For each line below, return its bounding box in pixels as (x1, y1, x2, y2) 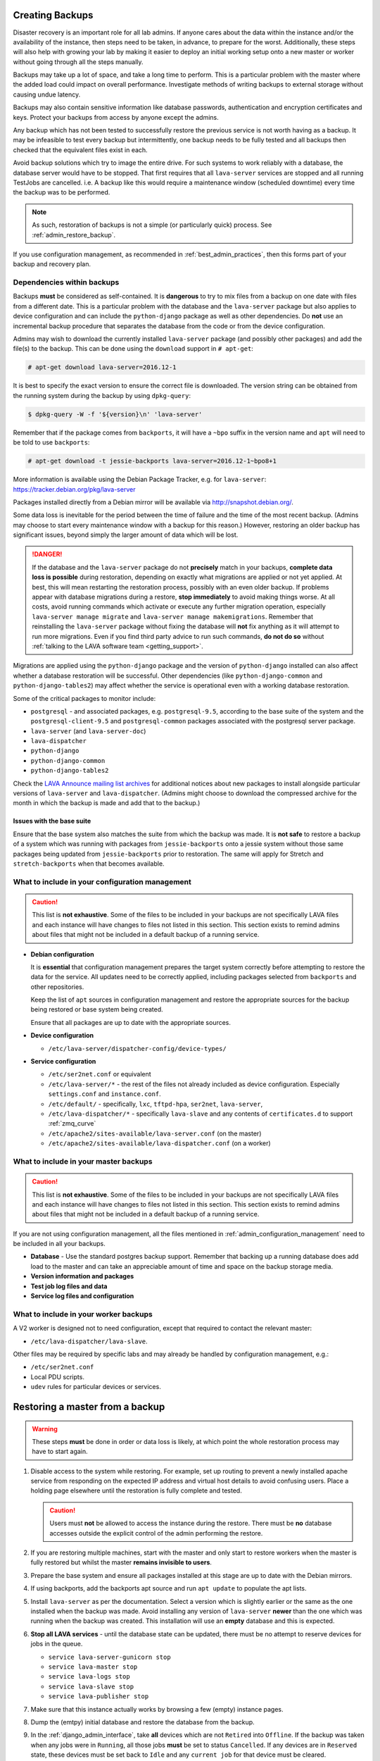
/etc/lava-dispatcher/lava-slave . (30, 1337, 148, 1345)
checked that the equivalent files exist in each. (13, 145, 148, 154)
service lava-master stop (48, 1662, 138, 1671)
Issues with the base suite (13, 817, 91, 826)
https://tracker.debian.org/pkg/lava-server (13, 485, 136, 493)
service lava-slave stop (48, 1682, 134, 1691)
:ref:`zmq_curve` (48, 1119, 96, 1128)
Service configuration (30, 1057, 96, 1066)
